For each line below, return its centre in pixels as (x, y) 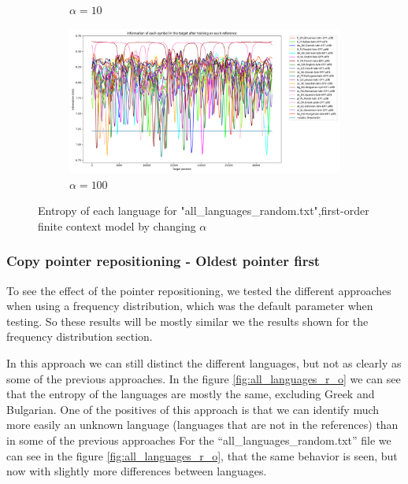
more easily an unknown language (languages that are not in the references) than (202, 425)
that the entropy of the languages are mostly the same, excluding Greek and (191, 394)
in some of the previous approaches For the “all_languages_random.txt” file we (199, 440)
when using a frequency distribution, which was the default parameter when (190, 306)
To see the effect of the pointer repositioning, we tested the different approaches (199, 290)
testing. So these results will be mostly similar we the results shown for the (187, 321)
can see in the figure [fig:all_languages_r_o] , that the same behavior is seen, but (202, 455)
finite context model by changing (117, 225)
